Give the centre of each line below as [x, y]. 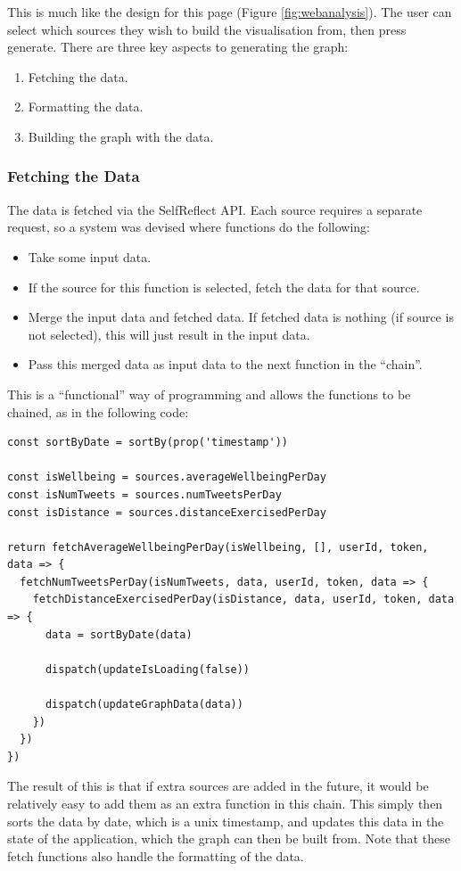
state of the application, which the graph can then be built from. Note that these [229, 838]
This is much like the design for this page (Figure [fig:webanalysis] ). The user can [230, 12]
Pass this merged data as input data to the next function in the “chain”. [225, 364]
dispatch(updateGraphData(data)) [144, 705]
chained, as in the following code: [98, 411]
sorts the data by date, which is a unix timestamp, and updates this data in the [226, 821]
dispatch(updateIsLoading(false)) [148, 669]
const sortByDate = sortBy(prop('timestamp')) [148, 443]
